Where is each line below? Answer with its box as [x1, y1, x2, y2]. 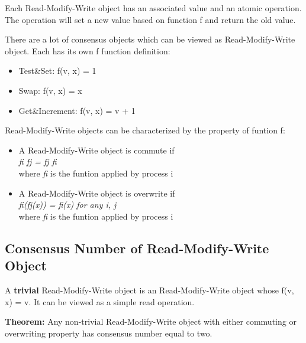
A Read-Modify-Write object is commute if [18, 143, 175, 156]
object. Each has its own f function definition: [5, 44, 170, 57]
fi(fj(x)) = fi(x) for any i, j [18, 198, 117, 211]
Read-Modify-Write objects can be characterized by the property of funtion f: [5, 124, 285, 136]
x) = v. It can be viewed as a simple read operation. [5, 295, 195, 308]
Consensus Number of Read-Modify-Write [5, 239, 269, 257]
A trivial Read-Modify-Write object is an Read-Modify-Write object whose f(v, [5, 283, 294, 296]
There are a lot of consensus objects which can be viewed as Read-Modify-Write [5, 33, 295, 45]
